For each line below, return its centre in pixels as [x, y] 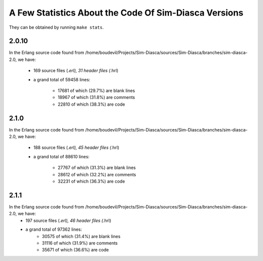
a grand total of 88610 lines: [61, 156]
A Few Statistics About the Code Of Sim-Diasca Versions [126, 13]
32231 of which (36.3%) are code [91, 181]
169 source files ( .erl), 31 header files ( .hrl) [76, 71]
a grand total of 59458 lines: [62, 79]
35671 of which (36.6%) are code [75, 250]
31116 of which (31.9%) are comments [80, 243]
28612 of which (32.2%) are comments [97, 174]
